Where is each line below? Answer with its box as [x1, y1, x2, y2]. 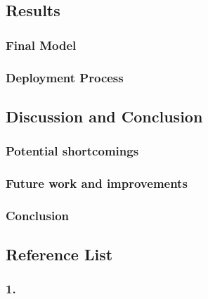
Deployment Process [6, 68, 124, 86]
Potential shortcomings [6, 142, 139, 160]
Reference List [6, 243, 113, 265]
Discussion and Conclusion [6, 105, 203, 127]
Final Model [6, 36, 77, 53]
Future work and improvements [6, 174, 188, 192]
